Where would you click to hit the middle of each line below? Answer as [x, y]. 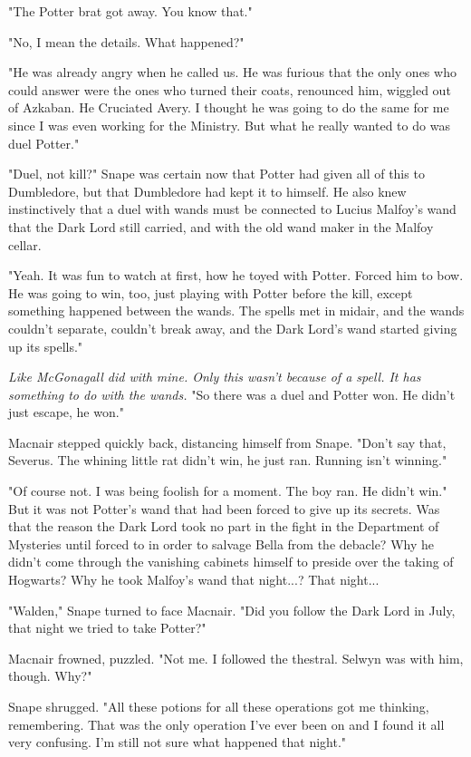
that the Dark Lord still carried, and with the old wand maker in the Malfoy [221, 226]
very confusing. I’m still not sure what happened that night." [178, 742]
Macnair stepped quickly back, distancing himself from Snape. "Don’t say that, [227, 442]
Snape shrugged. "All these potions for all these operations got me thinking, [219, 706]
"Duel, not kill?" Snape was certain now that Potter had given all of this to [216, 174]
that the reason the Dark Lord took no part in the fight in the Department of [224, 526]
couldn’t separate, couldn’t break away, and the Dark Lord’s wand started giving [233, 328]
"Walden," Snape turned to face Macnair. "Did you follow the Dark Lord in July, [232, 610]
